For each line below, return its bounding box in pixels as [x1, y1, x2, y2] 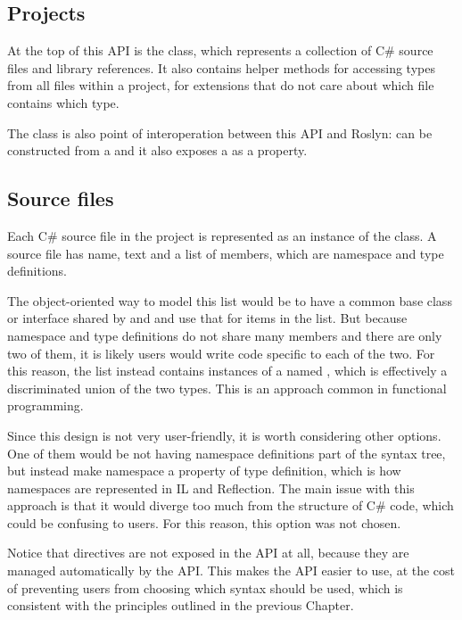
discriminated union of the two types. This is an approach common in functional [7, 378, 447, 397]
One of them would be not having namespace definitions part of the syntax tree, [7, 443, 446, 462]
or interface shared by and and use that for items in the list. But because [7, 309, 408, 327]
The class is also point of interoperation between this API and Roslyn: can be [7, 123, 433, 142]
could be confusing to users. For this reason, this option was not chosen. [7, 513, 401, 532]
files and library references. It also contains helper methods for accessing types [7, 58, 435, 77]
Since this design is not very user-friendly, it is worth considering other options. [7, 426, 441, 444]
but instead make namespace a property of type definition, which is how [7, 461, 401, 480]
